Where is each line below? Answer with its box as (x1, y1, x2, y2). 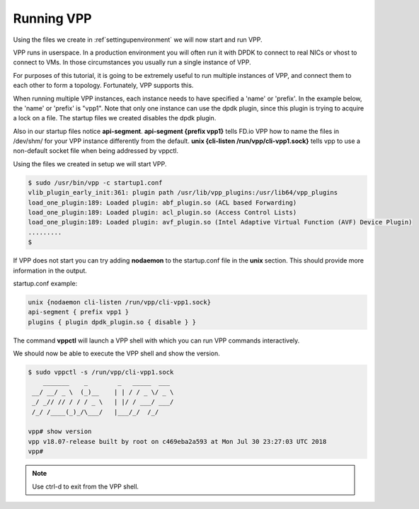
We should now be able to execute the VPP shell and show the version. (13, 349, 221, 358)
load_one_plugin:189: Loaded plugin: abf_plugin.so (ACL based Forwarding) (28, 198, 297, 207)
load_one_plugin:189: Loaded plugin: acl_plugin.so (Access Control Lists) (28, 209, 297, 216)
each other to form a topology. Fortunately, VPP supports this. (13, 81, 194, 90)
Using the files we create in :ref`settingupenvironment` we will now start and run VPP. (13, 35, 263, 44)
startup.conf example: (13, 279, 78, 287)
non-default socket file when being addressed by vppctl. (13, 147, 179, 155)
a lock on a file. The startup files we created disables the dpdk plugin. (13, 114, 217, 122)
